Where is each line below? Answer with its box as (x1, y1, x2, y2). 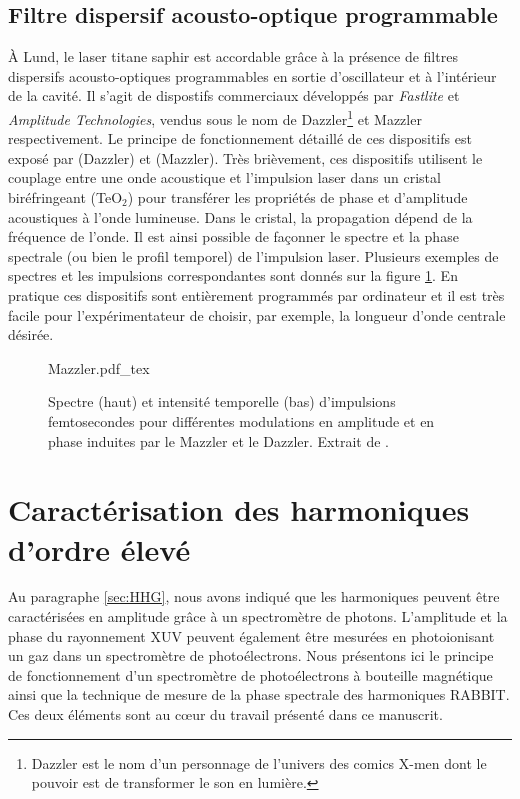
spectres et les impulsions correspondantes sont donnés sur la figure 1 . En (8, 265, 458, 286)
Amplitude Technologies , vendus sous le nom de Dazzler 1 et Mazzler (8, 105, 422, 129)
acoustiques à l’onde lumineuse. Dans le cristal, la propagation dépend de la (8, 206, 473, 227)
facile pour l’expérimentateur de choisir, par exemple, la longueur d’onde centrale (8, 304, 506, 325)
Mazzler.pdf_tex (48, 357, 150, 378)
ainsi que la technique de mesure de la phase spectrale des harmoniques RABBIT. (8, 684, 510, 705)
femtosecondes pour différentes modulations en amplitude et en (48, 410, 435, 431)
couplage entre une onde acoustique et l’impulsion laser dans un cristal (8, 167, 441, 188)
